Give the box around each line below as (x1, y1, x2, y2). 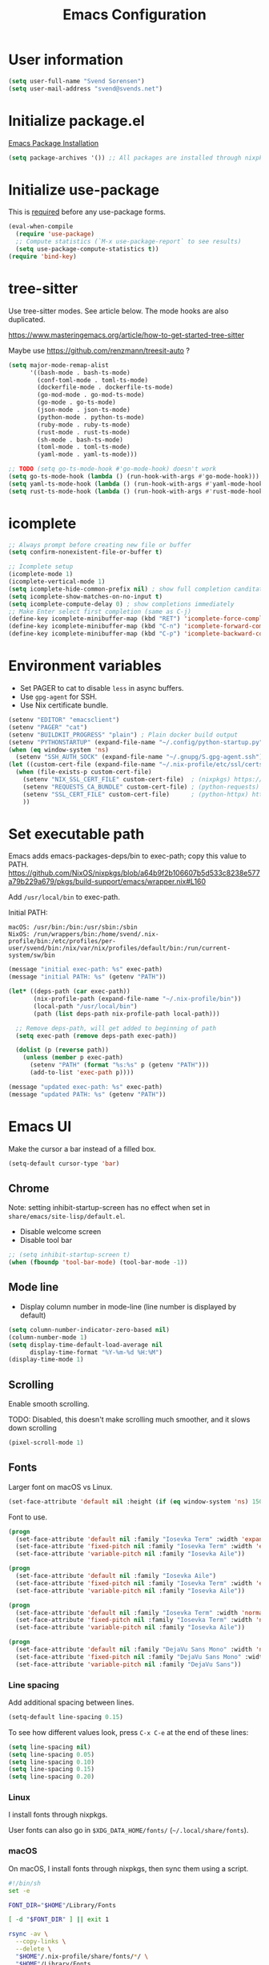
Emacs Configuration (62, 6, 207, 24)
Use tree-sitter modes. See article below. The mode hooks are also (8, 306, 229, 316)
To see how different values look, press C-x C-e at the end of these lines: (8, 1727, 249, 1737)
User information (8, 50, 124, 69)
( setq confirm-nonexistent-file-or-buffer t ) (8, 548, 163, 556)
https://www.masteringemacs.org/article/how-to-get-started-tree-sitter (8, 330, 245, 340)
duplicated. (8, 314, 46, 324)
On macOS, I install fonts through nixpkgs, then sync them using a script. (8, 1863, 249, 1873)
